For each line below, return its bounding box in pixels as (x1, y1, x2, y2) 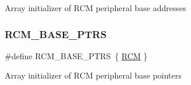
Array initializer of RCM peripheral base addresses (5, 2, 186, 13)
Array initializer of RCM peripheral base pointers (5, 69, 182, 81)
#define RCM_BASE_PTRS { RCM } (5, 49, 148, 62)
